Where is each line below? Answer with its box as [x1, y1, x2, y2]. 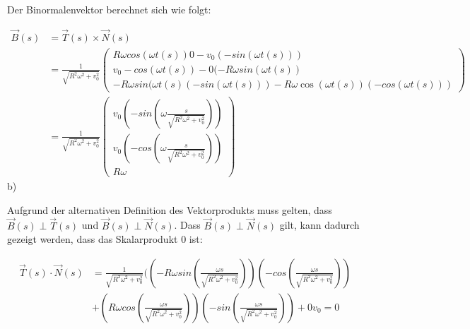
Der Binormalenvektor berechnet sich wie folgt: [7, 2, 211, 16]
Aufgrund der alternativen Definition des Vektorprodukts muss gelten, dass [7, 202, 332, 217]
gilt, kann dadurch [279, 217, 360, 232]
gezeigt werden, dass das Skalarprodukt [7, 232, 178, 246]
